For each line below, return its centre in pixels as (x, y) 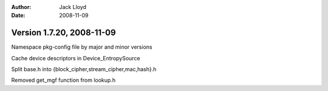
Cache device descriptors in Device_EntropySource (76, 58)
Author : (21, 7)
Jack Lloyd (73, 7)
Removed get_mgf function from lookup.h (63, 80)
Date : (18, 16)
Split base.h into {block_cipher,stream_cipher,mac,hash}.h (84, 69)
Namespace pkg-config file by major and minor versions (82, 47)
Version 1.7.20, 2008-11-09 (63, 33)
